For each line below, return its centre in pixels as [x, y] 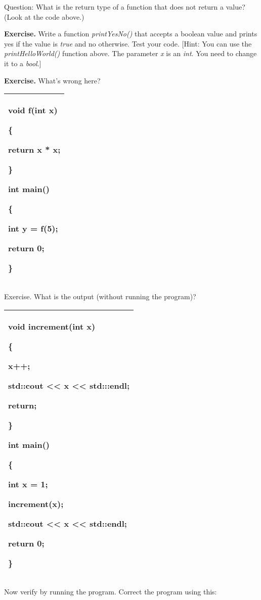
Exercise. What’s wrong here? [52, 80]
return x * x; [34, 150]
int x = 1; [28, 484]
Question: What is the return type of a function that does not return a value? [125, 7]
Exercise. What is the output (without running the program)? [100, 296]
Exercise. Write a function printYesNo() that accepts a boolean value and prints [131, 34]
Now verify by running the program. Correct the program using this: [111, 591]
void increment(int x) [52, 326]
